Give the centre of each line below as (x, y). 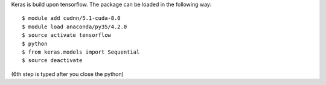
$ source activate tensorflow (67, 35)
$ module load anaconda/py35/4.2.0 (75, 27)
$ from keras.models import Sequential (81, 52)
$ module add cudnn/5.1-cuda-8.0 (71, 18)
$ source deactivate (52, 61)
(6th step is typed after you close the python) (67, 74)
